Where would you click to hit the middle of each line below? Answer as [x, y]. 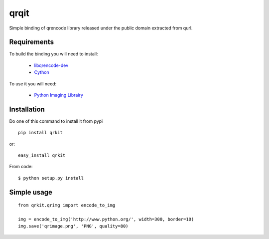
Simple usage [31, 192]
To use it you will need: [33, 84]
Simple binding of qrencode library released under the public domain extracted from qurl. [101, 28]
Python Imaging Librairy [59, 95]
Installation [27, 109]
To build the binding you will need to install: [54, 54]
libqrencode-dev [51, 65]
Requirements [32, 42]
